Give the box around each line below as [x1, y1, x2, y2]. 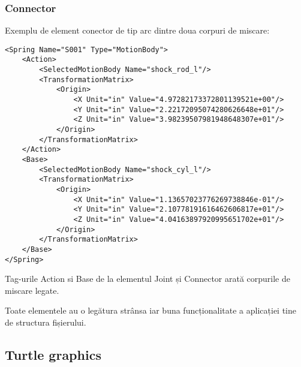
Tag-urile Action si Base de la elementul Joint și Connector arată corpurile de [5, 272, 290, 285]
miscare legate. [5, 284, 59, 296]
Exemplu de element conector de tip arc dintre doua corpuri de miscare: [5, 24, 270, 37]
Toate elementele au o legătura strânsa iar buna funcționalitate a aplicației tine [5, 304, 296, 317]
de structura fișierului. [5, 316, 86, 329]
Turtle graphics [5, 345, 101, 364]
